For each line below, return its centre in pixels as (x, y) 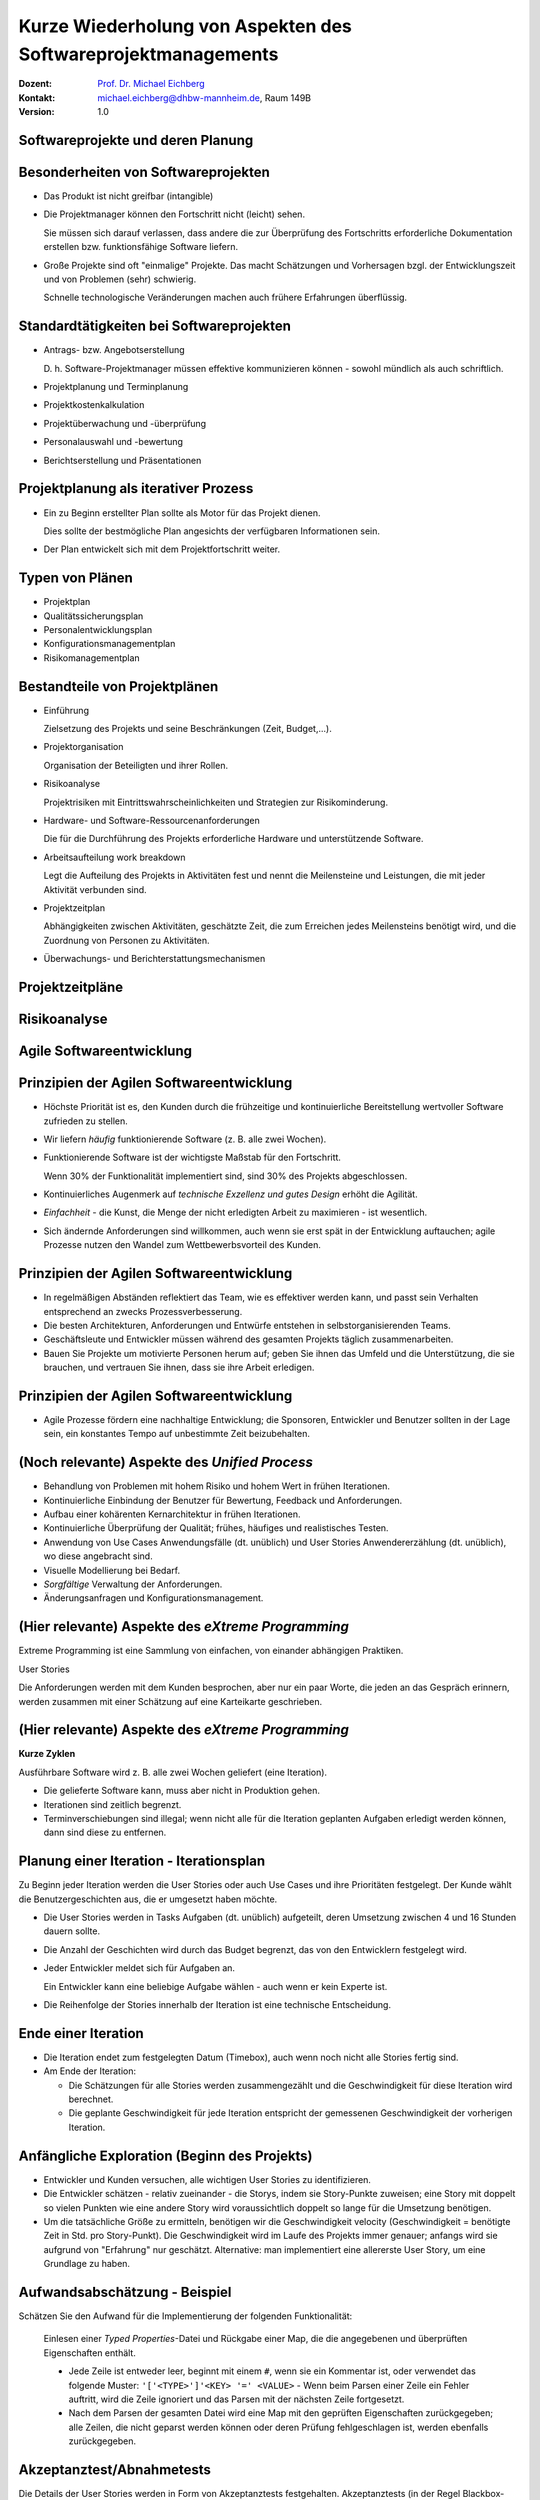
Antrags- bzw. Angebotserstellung (114, 350)
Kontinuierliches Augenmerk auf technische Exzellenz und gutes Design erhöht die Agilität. (231, 1194)
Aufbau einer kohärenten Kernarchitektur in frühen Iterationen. (172, 1514)
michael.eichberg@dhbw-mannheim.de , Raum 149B (204, 97)
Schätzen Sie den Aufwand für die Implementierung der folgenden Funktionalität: (185, 2316)
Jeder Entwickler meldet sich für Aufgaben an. (139, 1968)
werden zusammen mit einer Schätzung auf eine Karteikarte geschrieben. (170, 1701)
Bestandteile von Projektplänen (118, 686)
